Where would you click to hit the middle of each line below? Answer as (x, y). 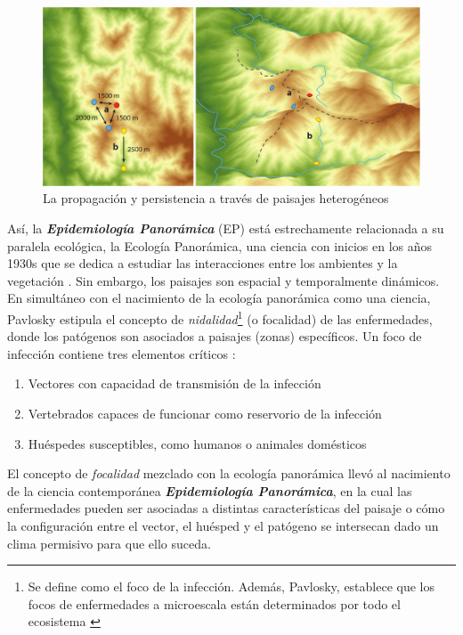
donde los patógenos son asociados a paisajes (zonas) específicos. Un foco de (215, 336)
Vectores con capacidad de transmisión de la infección (175, 383)
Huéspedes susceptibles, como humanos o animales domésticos (197, 443)
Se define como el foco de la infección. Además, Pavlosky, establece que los (231, 586)
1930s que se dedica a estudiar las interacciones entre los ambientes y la (203, 263)
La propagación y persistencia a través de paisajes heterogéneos (216, 198)
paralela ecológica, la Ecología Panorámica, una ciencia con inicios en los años (220, 245)
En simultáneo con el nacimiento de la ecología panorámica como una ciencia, (219, 298)
